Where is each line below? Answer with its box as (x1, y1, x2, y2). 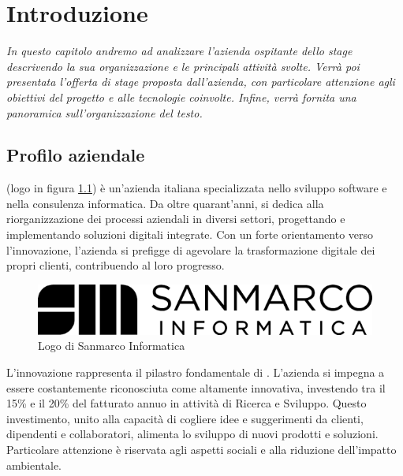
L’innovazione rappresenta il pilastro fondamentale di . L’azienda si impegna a (6, 364, 385, 381)
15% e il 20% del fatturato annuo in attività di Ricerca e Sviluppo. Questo (6, 395, 367, 411)
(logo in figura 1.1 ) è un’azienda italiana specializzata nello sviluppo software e (6, 180, 387, 196)
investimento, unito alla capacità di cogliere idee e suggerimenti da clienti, (6, 410, 364, 426)
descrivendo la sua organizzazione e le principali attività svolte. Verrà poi (6, 58, 360, 74)
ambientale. (6, 456, 62, 473)
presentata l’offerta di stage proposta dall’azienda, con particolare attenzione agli (6, 73, 395, 90)
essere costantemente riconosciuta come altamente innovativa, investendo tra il (6, 379, 386, 396)
